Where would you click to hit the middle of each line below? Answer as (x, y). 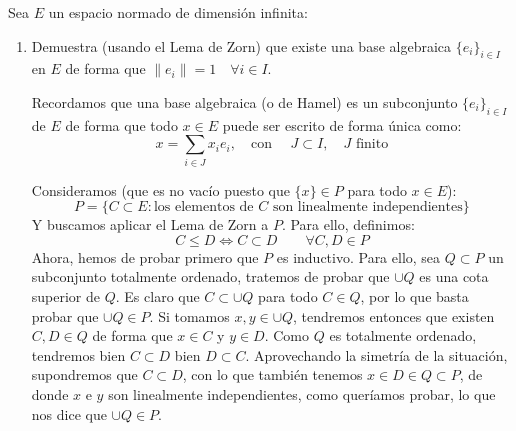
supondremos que (84, 374)
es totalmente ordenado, (403, 335)
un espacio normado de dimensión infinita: (178, 12)
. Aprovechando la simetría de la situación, (376, 354)
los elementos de (203, 207)
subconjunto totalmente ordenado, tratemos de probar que (210, 276)
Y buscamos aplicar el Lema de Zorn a (150, 224)
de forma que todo (121, 124)
